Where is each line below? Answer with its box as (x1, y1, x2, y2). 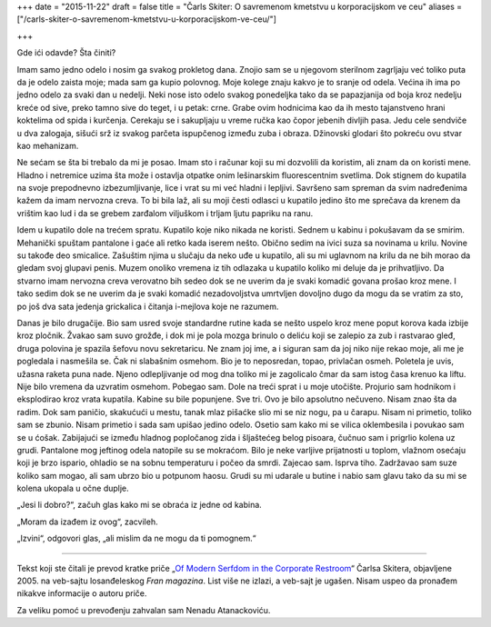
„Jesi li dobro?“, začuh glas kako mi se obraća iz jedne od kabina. (16, 500, 263, 511)
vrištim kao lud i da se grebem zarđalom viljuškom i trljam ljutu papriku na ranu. (16, 207, 314, 218)
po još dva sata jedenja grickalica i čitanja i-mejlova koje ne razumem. (16, 301, 279, 312)
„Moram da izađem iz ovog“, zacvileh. (16, 516, 158, 527)
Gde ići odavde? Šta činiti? (16, 47, 116, 58)
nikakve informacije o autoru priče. (16, 588, 147, 599)
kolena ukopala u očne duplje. (16, 483, 129, 494)
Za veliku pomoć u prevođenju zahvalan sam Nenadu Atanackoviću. (16, 604, 271, 615)
